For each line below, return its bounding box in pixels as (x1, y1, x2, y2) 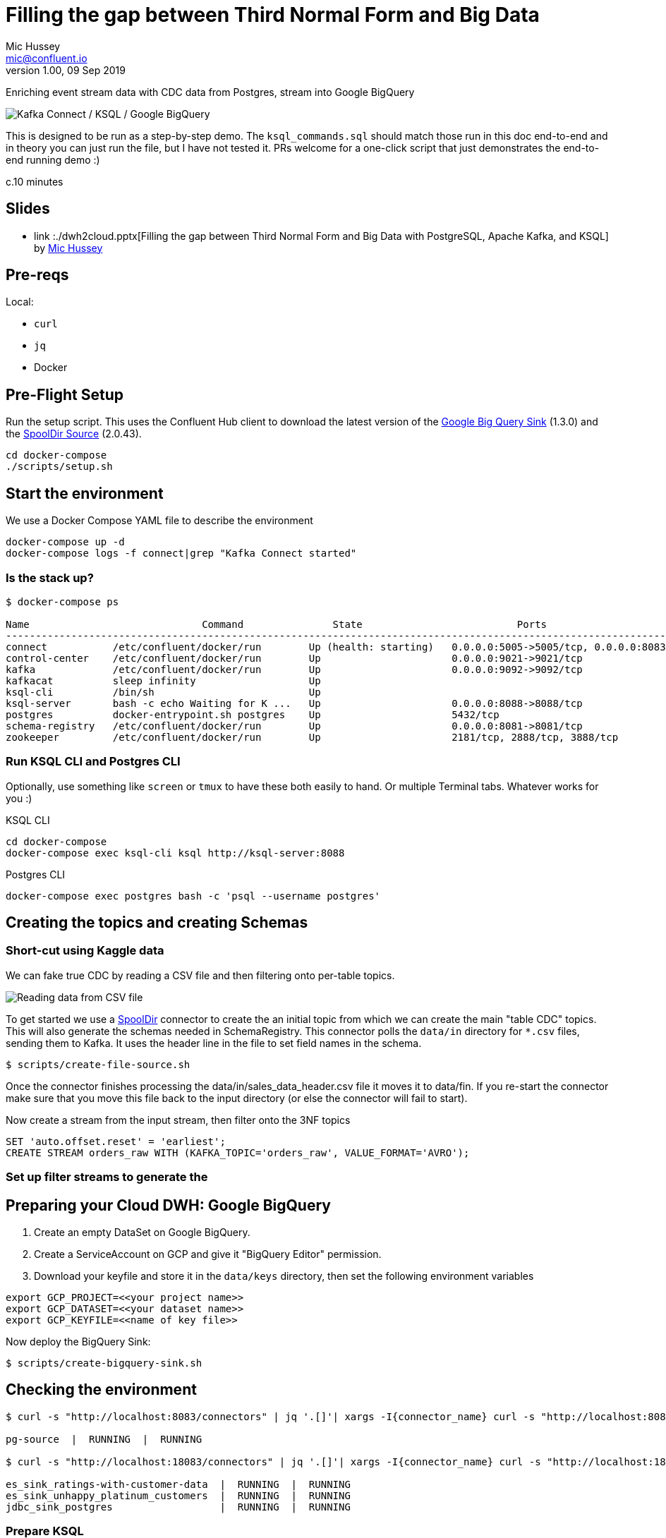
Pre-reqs (6, 266, 69, 284)
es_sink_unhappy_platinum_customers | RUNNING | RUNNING (6, 1489, 351, 1501)
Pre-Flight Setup (6, 385, 123, 404)
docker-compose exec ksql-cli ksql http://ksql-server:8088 (6, 847, 345, 859)
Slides (6, 200, 50, 218)
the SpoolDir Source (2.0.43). (6, 428, 142, 440)
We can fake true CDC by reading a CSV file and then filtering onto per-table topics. (6, 969, 395, 981)
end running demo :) (6, 153, 100, 166)
